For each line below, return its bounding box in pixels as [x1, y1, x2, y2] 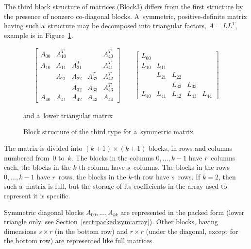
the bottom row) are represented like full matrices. [4, 235, 154, 246]
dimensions [4, 226, 37, 236]
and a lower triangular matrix [23, 110, 113, 120]
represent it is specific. [4, 191, 70, 200]
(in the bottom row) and [54, 226, 128, 236]
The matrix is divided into [4, 143, 83, 153]
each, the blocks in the [4, 162, 71, 172]
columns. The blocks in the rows [134, 162, 230, 172]
